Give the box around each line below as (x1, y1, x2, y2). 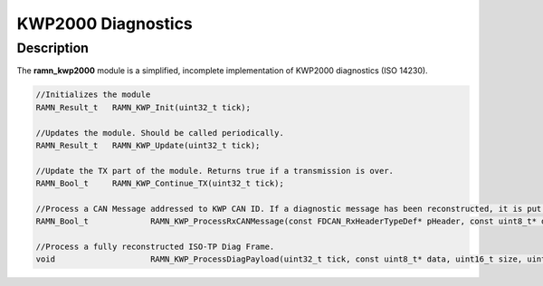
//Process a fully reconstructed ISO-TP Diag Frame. (35, 242, 275, 253)
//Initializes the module (35, 90, 151, 100)
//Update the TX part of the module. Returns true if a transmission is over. (35, 166, 394, 176)
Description (16, 40, 90, 56)
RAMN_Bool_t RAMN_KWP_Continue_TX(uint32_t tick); (35, 178, 284, 189)
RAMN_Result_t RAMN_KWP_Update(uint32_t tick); (35, 140, 261, 150)
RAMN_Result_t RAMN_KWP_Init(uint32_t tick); (35, 102, 251, 112)
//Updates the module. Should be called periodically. (35, 128, 284, 138)
